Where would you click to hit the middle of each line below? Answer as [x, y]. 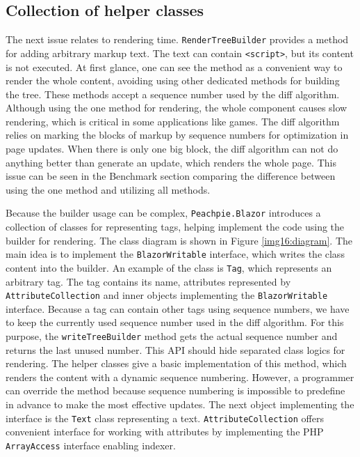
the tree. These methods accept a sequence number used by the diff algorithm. [173, 94]
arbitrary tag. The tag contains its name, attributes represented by [148, 281]
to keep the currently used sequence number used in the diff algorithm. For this [175, 322]
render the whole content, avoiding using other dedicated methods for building [173, 80]
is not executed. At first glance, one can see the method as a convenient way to [174, 67]
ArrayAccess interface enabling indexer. [91, 445]
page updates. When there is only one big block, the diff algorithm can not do [172, 149]
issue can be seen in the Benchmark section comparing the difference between [171, 176]
